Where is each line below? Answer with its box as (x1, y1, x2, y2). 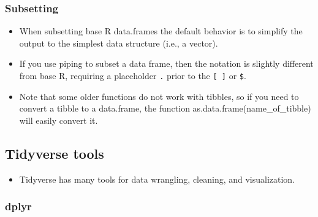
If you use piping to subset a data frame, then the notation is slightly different (19, 57, 314, 70)
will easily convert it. (19, 113, 98, 126)
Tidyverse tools (5, 143, 104, 162)
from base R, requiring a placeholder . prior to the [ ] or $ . (19, 69, 246, 82)
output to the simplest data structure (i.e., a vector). (19, 36, 218, 49)
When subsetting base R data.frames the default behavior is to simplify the (19, 25, 303, 37)
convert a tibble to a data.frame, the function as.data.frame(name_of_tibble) (19, 102, 311, 115)
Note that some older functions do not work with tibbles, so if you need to (19, 89, 299, 102)
